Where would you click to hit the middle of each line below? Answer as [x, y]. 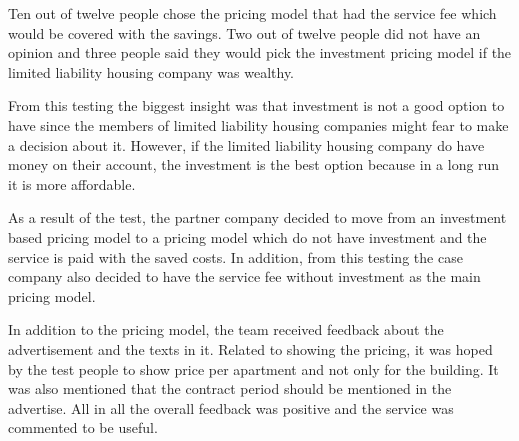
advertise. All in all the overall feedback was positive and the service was [231, 407]
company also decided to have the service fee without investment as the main [244, 276]
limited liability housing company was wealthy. [151, 71]
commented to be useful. [83, 427]
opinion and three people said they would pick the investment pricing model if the [260, 52]
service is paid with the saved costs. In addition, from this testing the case [235, 256]
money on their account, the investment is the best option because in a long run [254, 164]
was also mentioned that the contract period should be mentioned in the [230, 388]
